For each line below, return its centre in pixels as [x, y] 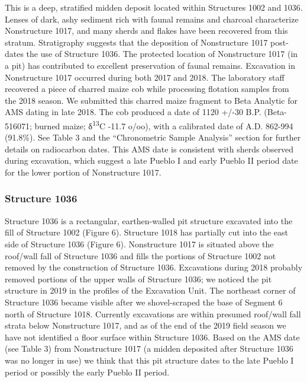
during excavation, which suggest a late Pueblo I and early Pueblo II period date [151, 160]
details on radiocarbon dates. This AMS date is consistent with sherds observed [149, 149]
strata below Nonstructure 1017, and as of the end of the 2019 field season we [146, 325]
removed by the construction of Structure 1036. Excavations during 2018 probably [154, 267]
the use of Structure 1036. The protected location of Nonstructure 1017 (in [162, 54]
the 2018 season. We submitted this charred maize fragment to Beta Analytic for [151, 100]
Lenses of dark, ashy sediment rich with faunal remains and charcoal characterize [152, 19]
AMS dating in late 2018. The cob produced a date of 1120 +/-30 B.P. [133, 112]
